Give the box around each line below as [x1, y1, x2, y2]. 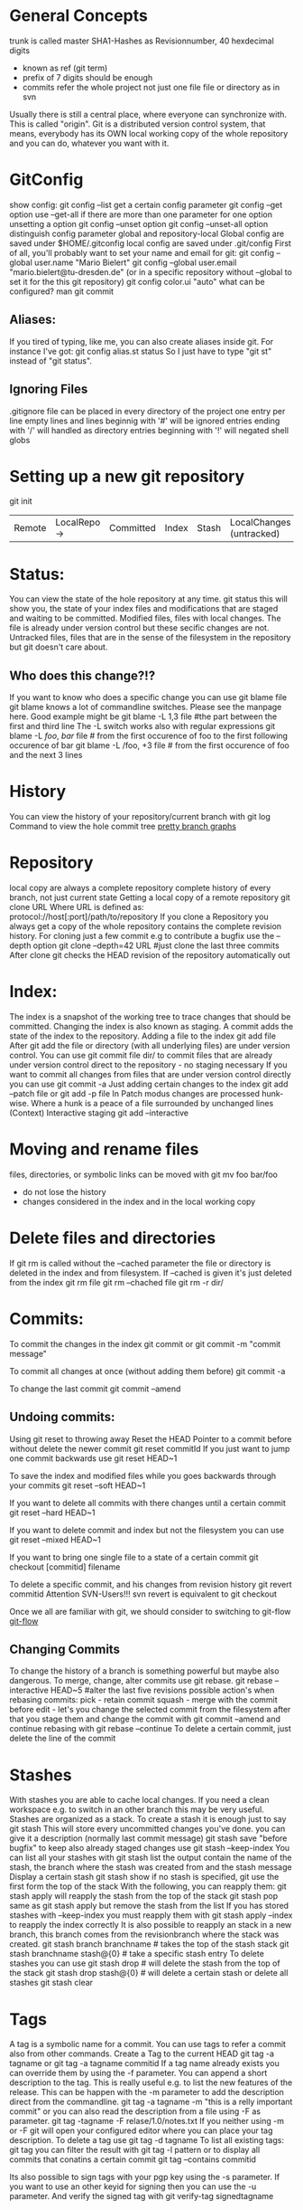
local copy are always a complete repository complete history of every [9, 883, 271, 894]
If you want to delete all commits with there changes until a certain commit [9, 1497, 287, 1508]
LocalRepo [55, 517, 101, 529]
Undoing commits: [9, 1409, 115, 1425]
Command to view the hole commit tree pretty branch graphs [9, 820, 237, 832]
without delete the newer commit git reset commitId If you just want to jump [9, 1443, 290, 1454]
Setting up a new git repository [9, 466, 245, 487]
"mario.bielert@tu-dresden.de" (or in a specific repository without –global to [9, 266, 293, 277]
